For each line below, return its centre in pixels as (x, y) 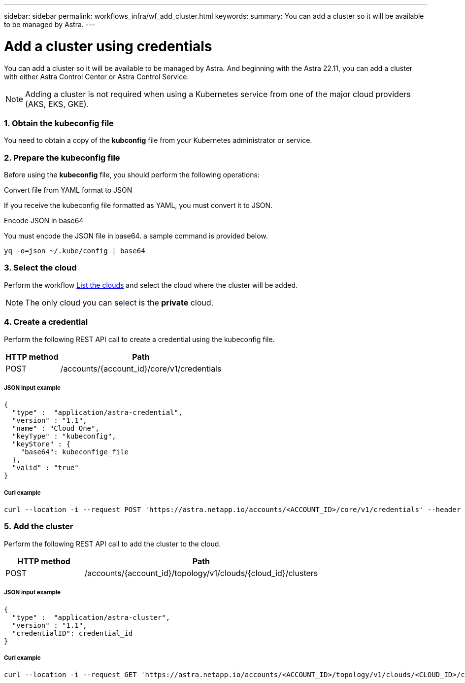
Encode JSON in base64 (44, 221)
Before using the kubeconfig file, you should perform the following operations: (132, 175)
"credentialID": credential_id (72, 633)
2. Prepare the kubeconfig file (62, 157)
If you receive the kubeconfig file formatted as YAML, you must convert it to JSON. (138, 205)
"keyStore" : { (41, 444)
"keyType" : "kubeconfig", (64, 436)
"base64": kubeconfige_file (74, 452)
